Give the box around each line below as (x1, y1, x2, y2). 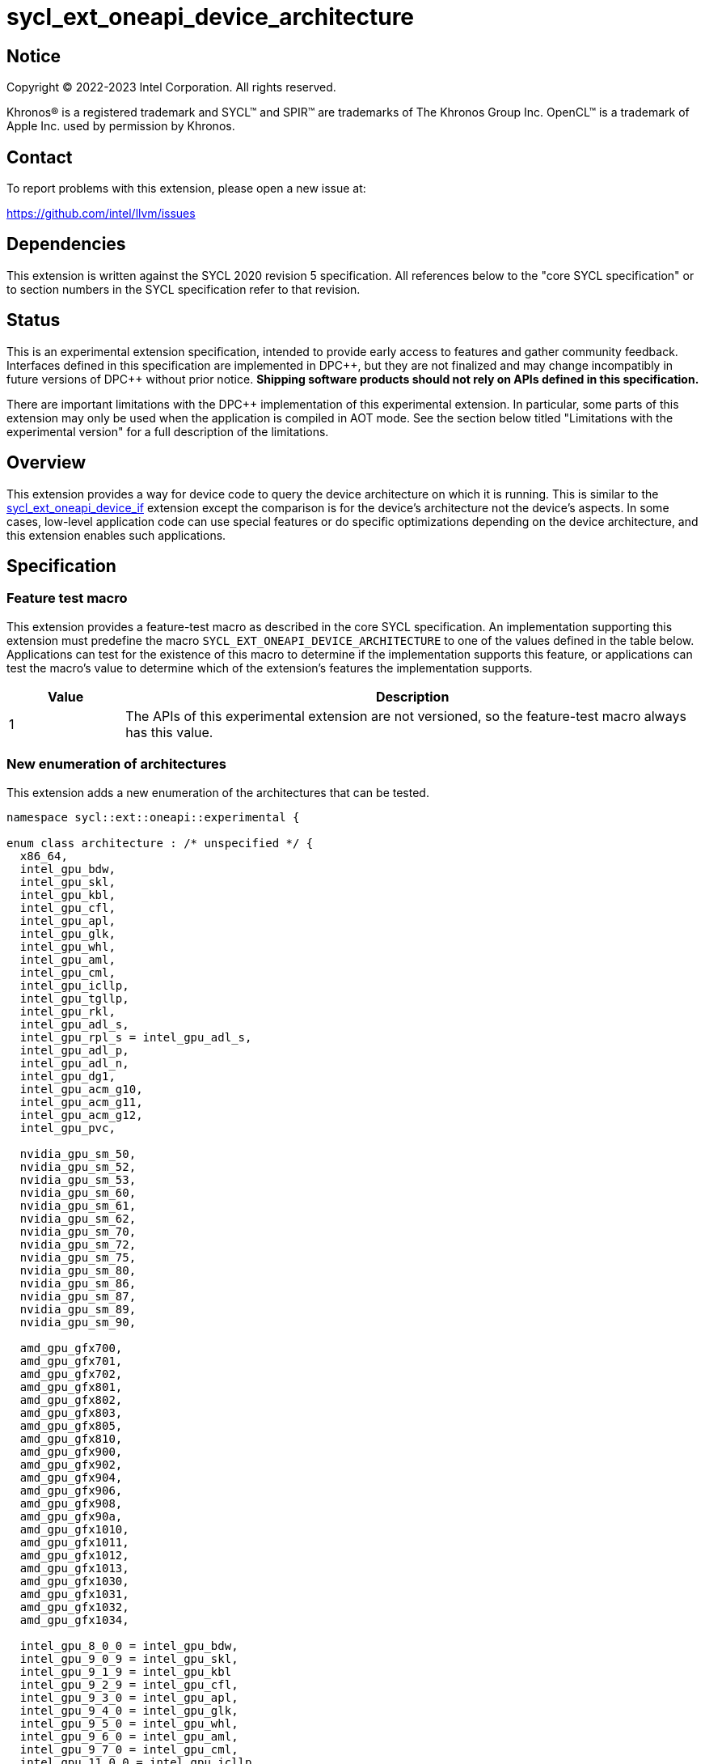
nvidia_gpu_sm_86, (19, 1276, 137, 1290)
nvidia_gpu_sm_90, (19, 1315, 137, 1329)
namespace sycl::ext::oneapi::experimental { (6, 810, 300, 824)
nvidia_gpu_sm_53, (19, 1172, 137, 1186)
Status (6, 310, 61, 331)
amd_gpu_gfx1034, (19, 1613, 129, 1626)
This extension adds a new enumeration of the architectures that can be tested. (6, 785, 429, 799)
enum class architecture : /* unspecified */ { (6, 836, 314, 850)
